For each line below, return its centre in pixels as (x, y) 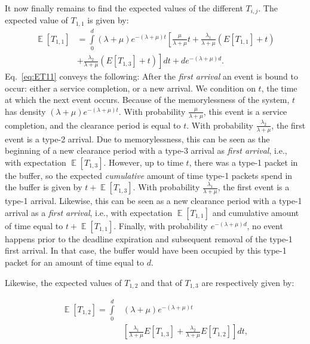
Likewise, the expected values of (63, 282)
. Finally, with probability (161, 225)
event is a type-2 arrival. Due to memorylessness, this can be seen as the (137, 138)
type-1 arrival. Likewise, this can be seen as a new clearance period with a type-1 (154, 201)
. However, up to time (143, 162)
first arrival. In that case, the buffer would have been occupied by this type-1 (146, 250)
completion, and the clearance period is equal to (93, 125)
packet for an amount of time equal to (74, 262)
